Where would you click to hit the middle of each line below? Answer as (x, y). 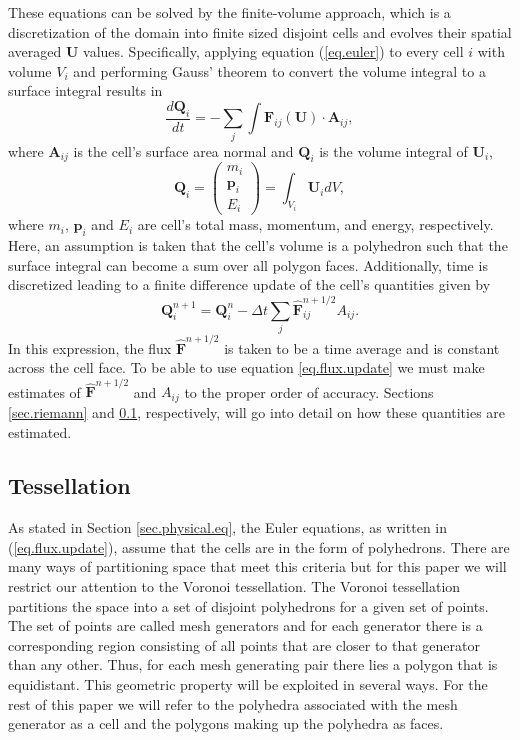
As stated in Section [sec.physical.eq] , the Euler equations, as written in (228, 527)
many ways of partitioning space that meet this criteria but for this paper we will (257, 566)
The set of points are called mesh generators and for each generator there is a (245, 625)
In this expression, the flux (90, 347)
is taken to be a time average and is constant (362, 347)
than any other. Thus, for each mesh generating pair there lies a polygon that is (253, 664)
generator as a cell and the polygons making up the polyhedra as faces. (226, 723)
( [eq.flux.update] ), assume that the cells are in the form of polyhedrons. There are (259, 546)
